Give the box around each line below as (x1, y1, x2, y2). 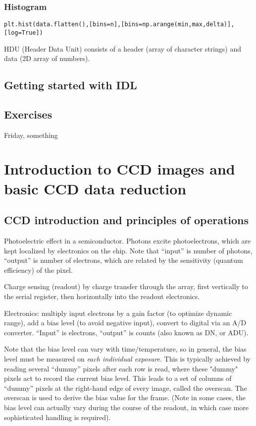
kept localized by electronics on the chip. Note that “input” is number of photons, (4, 245, 253, 255)
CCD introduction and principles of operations (4, 212, 249, 228)
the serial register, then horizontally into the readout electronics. (4, 291, 200, 302)
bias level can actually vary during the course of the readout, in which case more (4, 402, 249, 412)
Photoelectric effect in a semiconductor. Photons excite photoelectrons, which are (4, 236, 251, 246)
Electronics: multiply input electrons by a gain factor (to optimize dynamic (4, 307, 232, 318)
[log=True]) (4, 29, 43, 36)
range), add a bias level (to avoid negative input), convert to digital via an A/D (4, 317, 247, 328)
